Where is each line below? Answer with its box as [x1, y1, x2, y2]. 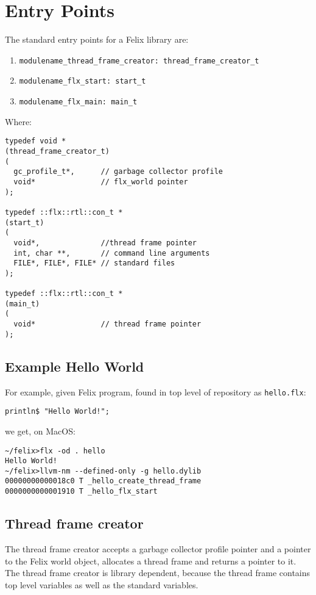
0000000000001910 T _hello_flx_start [5, 487, 158, 496]
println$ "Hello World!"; [5, 407, 110, 416]
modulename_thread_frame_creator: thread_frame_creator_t [19, 56, 259, 65]
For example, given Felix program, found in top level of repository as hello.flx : [5, 385, 306, 398]
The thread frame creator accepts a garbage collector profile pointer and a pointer [5, 543, 311, 555]
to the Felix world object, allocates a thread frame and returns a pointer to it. [5, 554, 297, 567]
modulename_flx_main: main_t [19, 98, 138, 107]
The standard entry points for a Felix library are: [5, 33, 189, 46]
